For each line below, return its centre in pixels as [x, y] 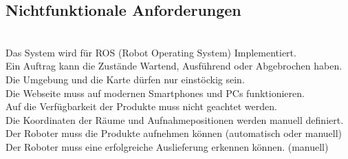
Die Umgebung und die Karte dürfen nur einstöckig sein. [125, 79]
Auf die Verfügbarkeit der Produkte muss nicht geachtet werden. [141, 106]
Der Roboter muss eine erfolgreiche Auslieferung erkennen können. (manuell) [167, 146]
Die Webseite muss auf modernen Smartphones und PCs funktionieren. [155, 93]
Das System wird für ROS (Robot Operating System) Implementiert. [151, 52]
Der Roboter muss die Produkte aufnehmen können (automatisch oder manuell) [174, 133]
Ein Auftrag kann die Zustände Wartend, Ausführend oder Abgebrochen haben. [174, 66]
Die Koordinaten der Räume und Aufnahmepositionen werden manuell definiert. [175, 119]
